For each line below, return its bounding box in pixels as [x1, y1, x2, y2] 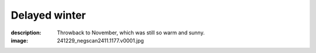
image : [11, 37, 29, 44]
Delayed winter [11, 9, 86, 22]
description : [11, 29, 42, 36]
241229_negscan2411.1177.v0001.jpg [57, 37, 145, 44]
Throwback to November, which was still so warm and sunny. [57, 29, 205, 36]
